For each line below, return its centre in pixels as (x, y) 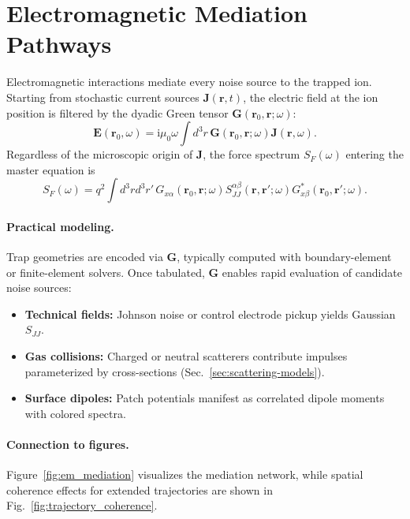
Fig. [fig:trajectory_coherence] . (82, 505)
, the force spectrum (252, 154)
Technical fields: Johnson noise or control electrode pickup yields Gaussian (210, 314)
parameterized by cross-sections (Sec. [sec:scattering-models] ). (175, 371)
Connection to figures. (68, 444)
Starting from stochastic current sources (103, 97)
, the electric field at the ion (311, 97)
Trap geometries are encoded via (85, 257)
